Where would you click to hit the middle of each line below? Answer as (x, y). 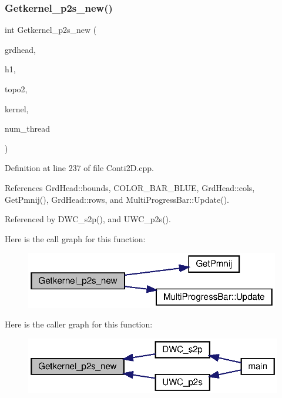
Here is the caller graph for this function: (79, 324)
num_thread (28, 128)
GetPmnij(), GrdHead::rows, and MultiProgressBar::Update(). (117, 199)
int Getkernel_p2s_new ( (51, 30)
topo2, (16, 89)
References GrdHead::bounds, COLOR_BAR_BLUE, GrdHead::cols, (130, 187)
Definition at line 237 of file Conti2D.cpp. (79, 168)
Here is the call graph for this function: (75, 238)
